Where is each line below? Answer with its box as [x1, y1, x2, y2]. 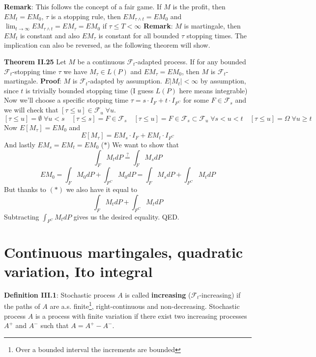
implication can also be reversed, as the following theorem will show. [4, 40, 210, 50]
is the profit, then [172, 1, 226, 11]
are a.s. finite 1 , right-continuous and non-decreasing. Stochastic [50, 300, 240, 311]
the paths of [4, 301, 40, 311]
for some [183, 95, 209, 105]
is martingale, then [184, 21, 241, 31]
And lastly [4, 139, 35, 150]
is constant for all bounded [98, 30, 179, 40]
